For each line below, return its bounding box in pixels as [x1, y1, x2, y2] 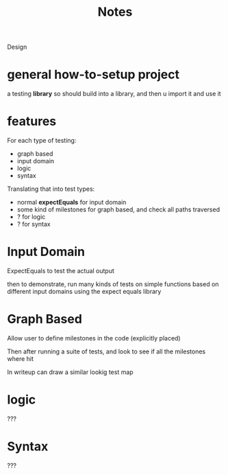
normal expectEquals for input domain [16, 198, 127, 207]
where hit [7, 354, 34, 362]
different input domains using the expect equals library [7, 288, 162, 295]
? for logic [16, 213, 46, 221]
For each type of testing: [7, 137, 77, 145]
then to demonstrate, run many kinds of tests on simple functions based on [7, 280, 219, 288]
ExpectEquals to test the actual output [7, 267, 115, 275]
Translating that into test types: [7, 185, 95, 193]
